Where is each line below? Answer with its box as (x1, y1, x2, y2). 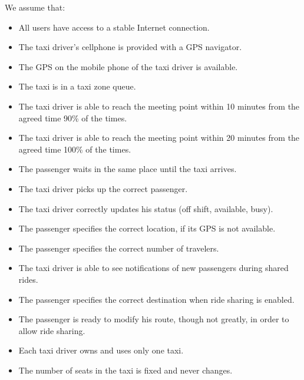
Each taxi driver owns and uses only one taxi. (18, 344, 184, 356)
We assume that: (5, 1, 65, 13)
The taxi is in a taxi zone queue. (18, 80, 136, 92)
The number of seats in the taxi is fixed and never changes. (18, 364, 233, 376)
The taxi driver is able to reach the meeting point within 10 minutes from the (18, 100, 300, 112)
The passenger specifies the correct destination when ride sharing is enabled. (18, 293, 295, 305)
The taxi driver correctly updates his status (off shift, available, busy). (18, 202, 273, 214)
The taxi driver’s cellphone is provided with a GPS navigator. (18, 41, 242, 53)
